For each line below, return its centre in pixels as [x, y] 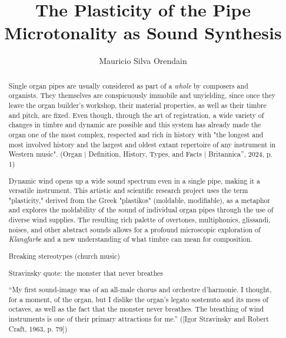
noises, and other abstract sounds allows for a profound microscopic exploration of [134, 229]
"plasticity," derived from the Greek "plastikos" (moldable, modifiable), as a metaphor [139, 200]
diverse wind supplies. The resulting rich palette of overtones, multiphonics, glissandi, [139, 220]
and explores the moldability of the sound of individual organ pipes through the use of [141, 210]
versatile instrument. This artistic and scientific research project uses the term [128, 190]
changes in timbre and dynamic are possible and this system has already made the [135, 125]
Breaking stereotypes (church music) [64, 256]
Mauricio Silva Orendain [143, 61]
